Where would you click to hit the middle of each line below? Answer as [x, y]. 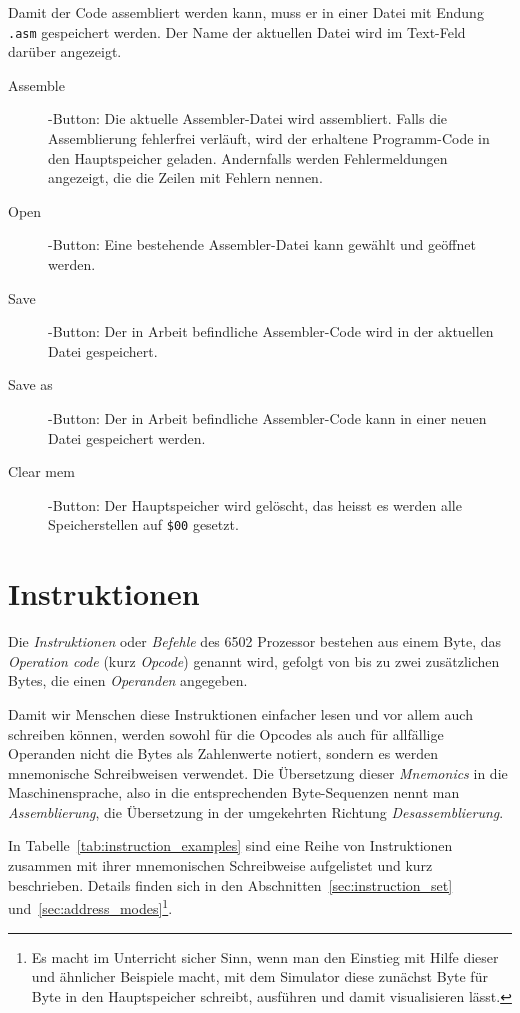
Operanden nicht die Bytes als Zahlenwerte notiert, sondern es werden [223, 753]
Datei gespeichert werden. [127, 437]
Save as [30, 384]
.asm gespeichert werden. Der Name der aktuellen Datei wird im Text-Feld [237, 31]
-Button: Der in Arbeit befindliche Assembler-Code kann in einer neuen [267, 417]
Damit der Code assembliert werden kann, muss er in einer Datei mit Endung [246, 12]
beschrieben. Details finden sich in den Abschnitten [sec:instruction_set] [230, 884]
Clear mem [41, 471]
